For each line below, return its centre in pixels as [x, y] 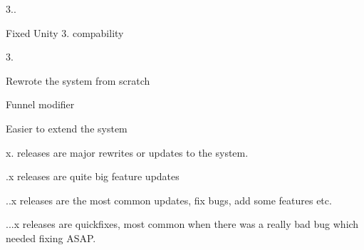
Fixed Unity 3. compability [65, 32]
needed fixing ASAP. [51, 238]
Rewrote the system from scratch [78, 80]
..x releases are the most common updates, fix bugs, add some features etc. [169, 200]
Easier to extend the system [67, 128]
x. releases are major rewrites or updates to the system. [127, 152]
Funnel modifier [40, 104]
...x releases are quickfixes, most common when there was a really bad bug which [182, 224]
